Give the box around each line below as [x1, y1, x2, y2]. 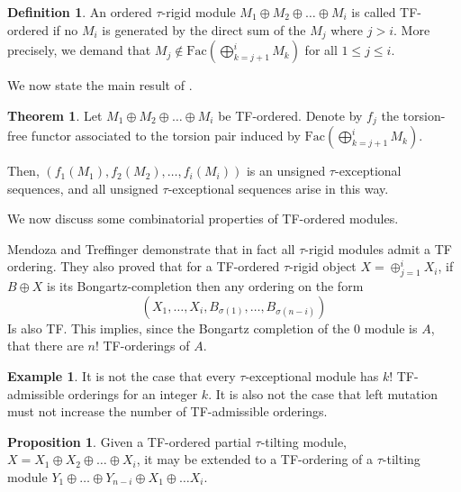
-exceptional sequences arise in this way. [167, 178, 389, 197]
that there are [7, 336, 84, 355]
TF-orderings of [103, 336, 190, 355]
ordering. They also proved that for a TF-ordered [7, 257, 280, 276]
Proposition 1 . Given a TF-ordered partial [7, 432, 251, 451]
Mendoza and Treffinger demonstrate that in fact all [7, 239, 295, 258]
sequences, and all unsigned [7, 178, 158, 197]
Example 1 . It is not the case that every [7, 367, 236, 386]
